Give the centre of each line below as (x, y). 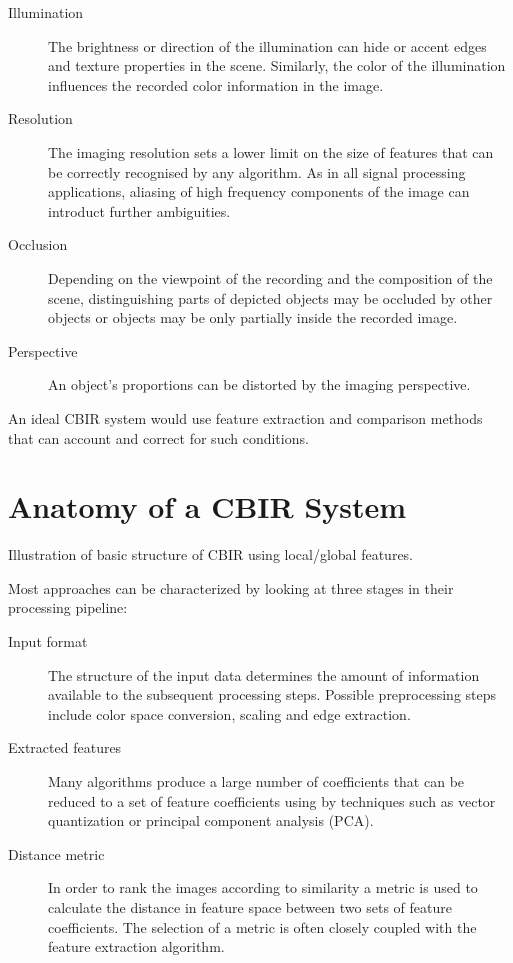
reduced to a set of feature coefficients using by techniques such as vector (272, 800)
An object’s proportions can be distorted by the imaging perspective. (259, 384)
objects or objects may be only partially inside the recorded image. (253, 317)
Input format (48, 641)
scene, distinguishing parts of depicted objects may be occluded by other (270, 297)
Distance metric (56, 853)
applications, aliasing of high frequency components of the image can (259, 191)
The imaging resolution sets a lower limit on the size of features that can (271, 151)
